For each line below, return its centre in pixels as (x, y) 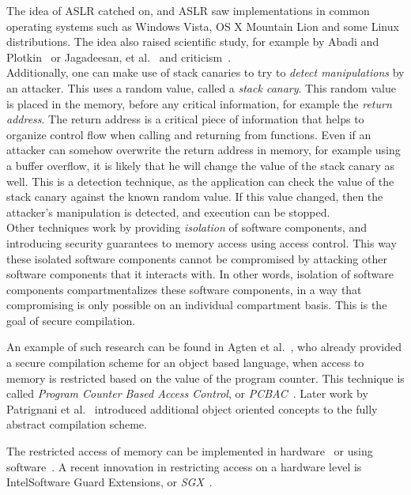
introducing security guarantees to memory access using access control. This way (202, 242)
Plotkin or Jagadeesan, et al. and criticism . (119, 57)
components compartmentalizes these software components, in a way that (184, 289)
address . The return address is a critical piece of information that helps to (185, 119)
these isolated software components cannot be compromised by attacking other (197, 258)
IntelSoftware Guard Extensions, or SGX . (109, 482)
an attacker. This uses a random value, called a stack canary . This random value (201, 87)
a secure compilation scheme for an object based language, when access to (185, 363)
